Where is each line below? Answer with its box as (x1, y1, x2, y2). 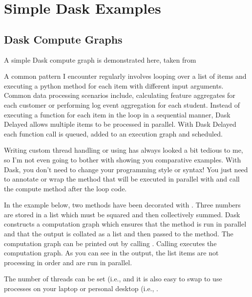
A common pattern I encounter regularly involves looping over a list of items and (4, 71, 247, 81)
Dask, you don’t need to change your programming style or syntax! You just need (4, 164, 248, 174)
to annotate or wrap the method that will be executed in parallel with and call (4, 174, 240, 184)
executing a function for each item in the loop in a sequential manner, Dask (4, 109, 231, 119)
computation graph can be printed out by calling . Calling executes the (4, 238, 217, 248)
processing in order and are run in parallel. (4, 257, 132, 267)
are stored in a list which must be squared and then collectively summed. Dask (4, 209, 240, 219)
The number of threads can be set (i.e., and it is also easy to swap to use (4, 274, 222, 284)
